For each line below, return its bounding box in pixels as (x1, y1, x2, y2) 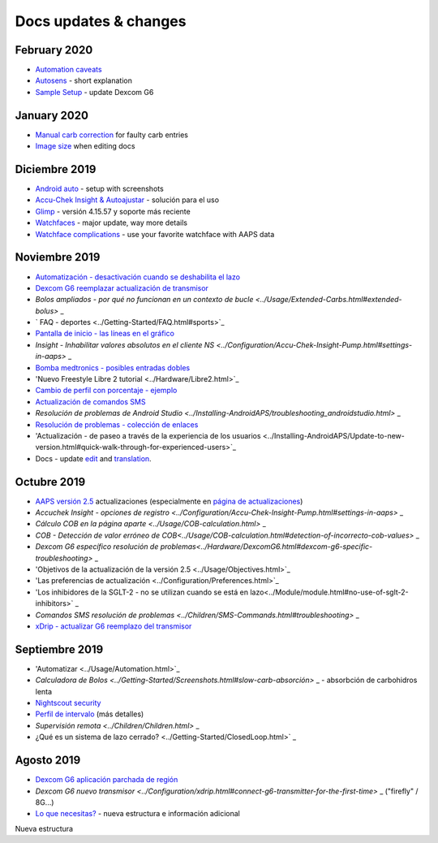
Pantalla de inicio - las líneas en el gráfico (35, 329, 174, 339)
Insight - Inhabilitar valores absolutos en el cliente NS (35, 339, 215, 349)
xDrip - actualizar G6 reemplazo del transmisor (35, 621, 192, 631)
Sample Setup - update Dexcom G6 (35, 87, 154, 97)
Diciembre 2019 (15, 162, 97, 176)
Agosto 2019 (15, 754, 81, 767)
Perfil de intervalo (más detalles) (35, 709, 144, 719)
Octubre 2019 (15, 475, 86, 489)
